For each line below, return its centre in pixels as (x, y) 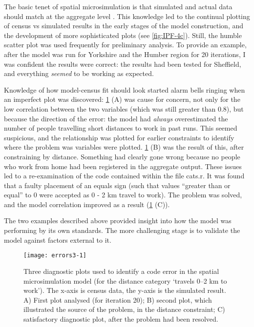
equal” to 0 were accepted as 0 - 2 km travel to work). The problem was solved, (123, 195)
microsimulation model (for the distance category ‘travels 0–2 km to (125, 280)
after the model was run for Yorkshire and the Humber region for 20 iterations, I (125, 54)
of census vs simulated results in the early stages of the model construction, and (124, 26)
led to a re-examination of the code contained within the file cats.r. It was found (124, 176)
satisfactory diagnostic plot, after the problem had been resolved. (121, 318)
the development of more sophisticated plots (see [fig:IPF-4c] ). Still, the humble (123, 35)
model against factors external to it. (58, 240)
